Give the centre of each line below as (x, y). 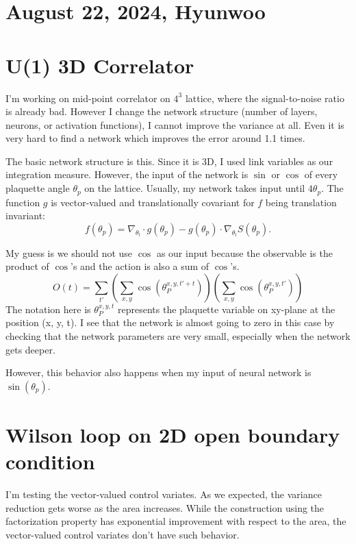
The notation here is (48, 309)
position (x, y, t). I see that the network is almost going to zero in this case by (170, 322)
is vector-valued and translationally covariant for (153, 202)
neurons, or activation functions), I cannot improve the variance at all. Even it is (175, 124)
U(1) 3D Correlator (100, 65)
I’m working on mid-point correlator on (88, 98)
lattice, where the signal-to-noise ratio (265, 98)
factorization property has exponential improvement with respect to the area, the (176, 521)
